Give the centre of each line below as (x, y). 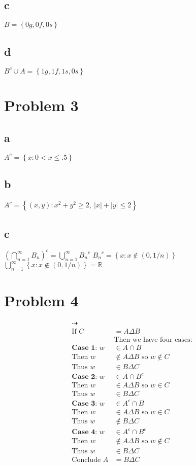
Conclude (86, 460)
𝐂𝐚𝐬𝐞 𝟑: (85, 403)
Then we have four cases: (153, 340)
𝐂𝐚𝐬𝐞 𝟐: (85, 377)
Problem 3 (41, 105)
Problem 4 (41, 300)
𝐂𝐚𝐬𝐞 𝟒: (85, 432)
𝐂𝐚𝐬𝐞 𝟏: (85, 348)
